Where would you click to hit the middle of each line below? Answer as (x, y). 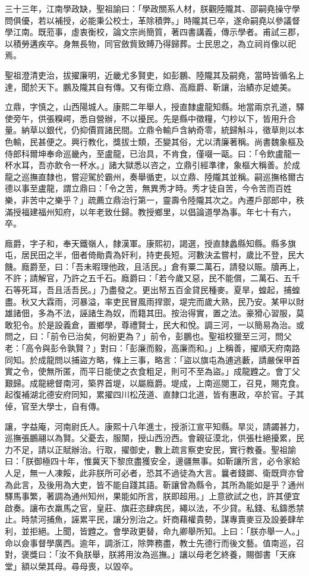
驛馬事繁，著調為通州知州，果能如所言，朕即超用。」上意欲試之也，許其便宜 (152, 496)
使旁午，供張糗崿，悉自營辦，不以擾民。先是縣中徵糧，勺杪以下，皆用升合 (150, 118)
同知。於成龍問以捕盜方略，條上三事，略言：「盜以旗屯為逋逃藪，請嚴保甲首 (152, 359)
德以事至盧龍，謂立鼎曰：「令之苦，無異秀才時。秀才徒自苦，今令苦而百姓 (148, 188)
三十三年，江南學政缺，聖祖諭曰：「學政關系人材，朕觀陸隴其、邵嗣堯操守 (148, 8)
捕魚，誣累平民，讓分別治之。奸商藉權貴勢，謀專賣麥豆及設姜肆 (171, 519)
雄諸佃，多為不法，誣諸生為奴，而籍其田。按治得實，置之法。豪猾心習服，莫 (154, 313)
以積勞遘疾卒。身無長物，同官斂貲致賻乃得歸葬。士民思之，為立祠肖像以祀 (150, 43)
